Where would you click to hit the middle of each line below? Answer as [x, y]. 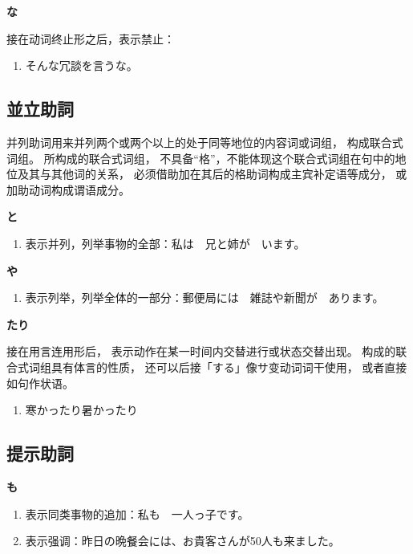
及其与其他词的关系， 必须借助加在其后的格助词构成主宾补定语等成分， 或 [212, 174]
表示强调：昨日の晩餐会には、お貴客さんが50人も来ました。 [182, 541]
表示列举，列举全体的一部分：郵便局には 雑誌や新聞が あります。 [204, 297]
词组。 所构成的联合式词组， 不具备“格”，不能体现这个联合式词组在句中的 [201, 158]
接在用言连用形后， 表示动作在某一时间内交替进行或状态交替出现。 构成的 [201, 351]
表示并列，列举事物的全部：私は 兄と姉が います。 [165, 243]
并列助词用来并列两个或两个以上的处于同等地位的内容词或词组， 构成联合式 [205, 142]
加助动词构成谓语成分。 [68, 189]
